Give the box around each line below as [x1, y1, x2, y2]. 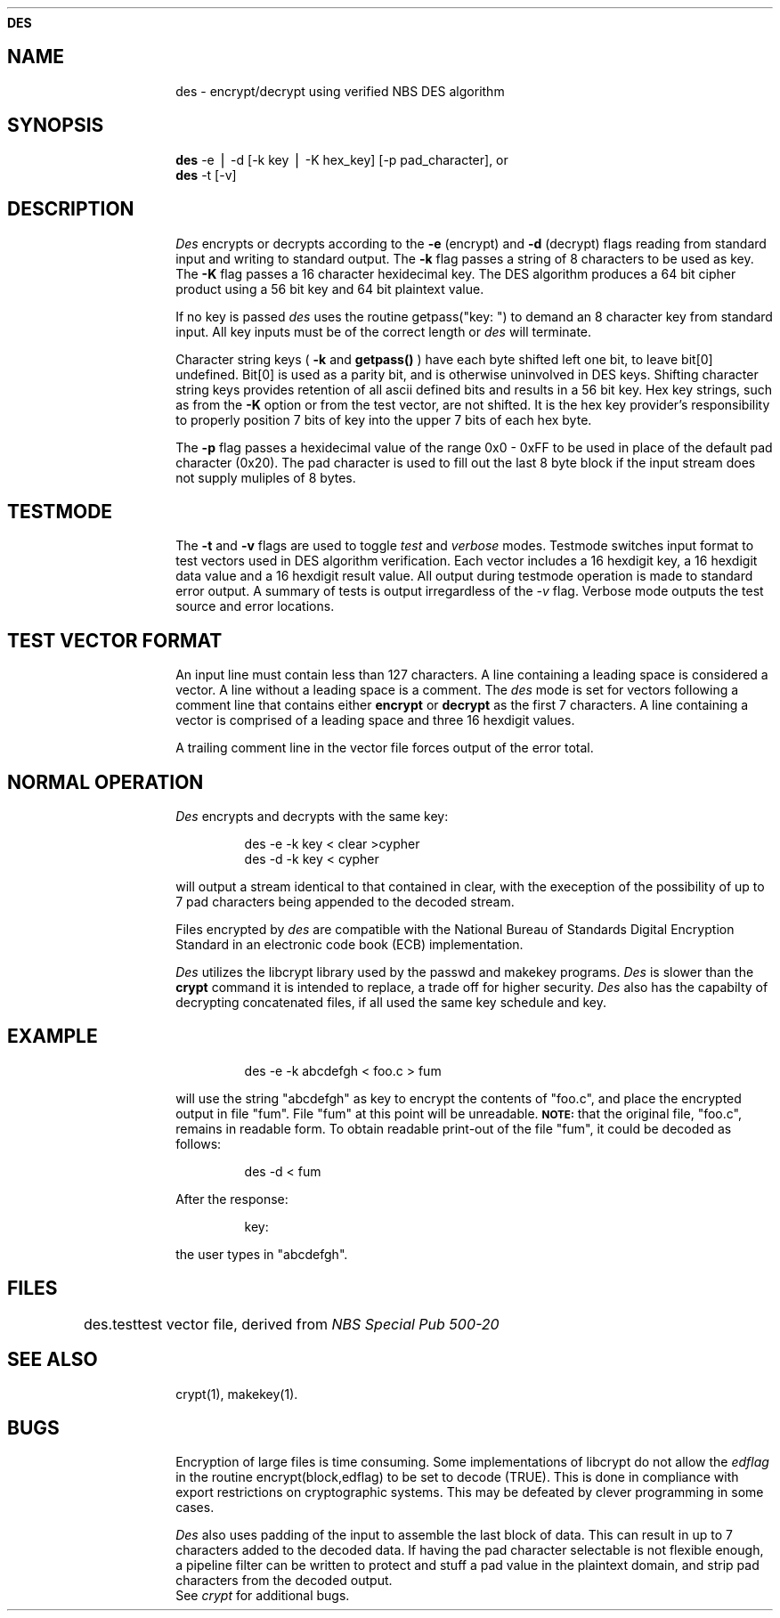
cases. [175, 1500, 215, 1516]
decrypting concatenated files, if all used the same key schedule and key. [175, 995, 607, 1011]
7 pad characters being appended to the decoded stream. [175, 894, 515, 910]
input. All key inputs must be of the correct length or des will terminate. [175, 323, 592, 339]
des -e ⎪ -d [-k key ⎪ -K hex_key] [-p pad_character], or [175, 151, 508, 167]
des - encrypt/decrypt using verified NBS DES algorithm [175, 83, 505, 99]
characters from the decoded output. [175, 1573, 393, 1589]
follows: [175, 1135, 222, 1151]
